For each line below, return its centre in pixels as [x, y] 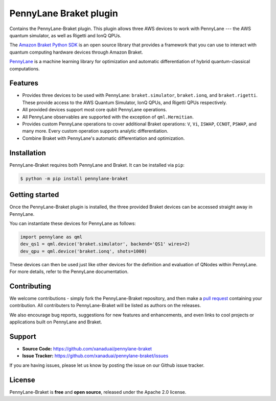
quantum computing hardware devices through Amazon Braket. [76, 52]
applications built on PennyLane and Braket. [56, 322]
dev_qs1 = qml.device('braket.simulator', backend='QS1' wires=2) [105, 244]
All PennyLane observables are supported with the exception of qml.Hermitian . [108, 117]
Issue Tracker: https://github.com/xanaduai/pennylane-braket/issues [95, 356]
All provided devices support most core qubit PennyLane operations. [95, 110]
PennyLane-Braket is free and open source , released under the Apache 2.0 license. [98, 392]
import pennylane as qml [51, 237]
